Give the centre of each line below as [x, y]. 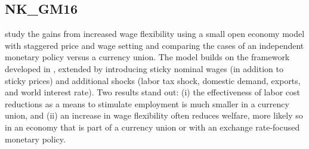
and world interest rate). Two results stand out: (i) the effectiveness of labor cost [152, 92]
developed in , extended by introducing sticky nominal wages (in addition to [144, 68]
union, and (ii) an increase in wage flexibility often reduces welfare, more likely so [154, 115]
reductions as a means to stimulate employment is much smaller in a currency [147, 103]
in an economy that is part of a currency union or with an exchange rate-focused [152, 127]
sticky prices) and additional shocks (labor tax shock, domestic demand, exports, [153, 80]
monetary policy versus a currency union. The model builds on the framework [147, 57]
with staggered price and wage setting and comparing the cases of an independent [154, 45]
